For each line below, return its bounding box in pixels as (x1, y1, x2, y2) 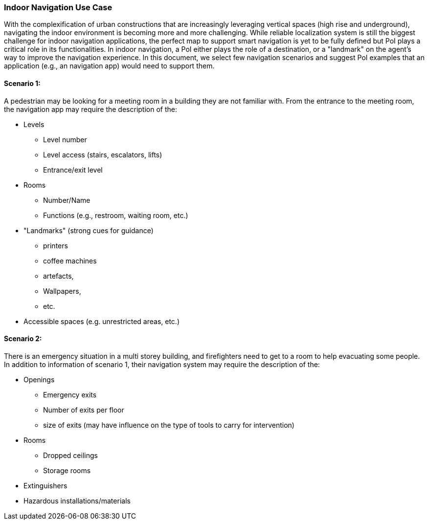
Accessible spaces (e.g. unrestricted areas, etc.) (23, 317, 180, 326)
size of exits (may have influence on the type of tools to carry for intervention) (43, 420, 294, 429)
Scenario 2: (4, 334, 42, 343)
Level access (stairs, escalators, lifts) (43, 150, 162, 159)
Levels (23, 120, 45, 129)
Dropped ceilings (43, 451, 98, 459)
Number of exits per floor (43, 405, 124, 414)
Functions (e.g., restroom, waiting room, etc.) (43, 211, 188, 219)
